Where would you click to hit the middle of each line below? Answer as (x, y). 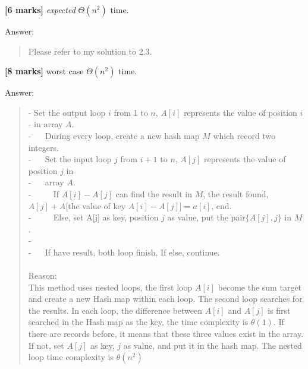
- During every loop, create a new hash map (114, 135)
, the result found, (236, 193)
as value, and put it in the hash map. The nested (213, 345)
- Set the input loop (70, 159)
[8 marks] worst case (44, 71)
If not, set (46, 345)
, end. (221, 205)
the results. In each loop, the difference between (115, 310)
